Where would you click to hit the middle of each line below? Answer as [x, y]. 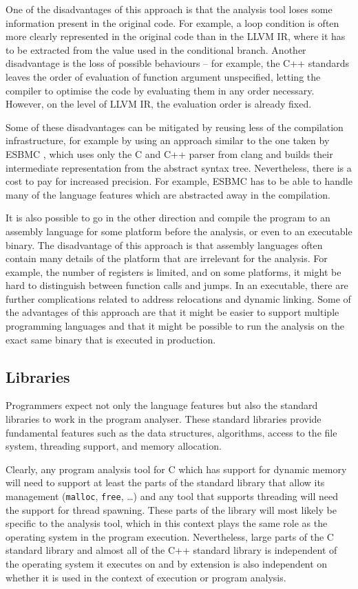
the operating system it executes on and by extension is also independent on [167, 564]
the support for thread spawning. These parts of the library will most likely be [171, 509]
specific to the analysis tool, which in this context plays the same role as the [167, 523]
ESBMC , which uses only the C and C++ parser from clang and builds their [169, 153]
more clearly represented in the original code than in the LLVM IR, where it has [176, 36]
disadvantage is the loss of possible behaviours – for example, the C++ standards [177, 63]
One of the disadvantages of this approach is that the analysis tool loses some [169, 9]
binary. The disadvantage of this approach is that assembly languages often [164, 244]
